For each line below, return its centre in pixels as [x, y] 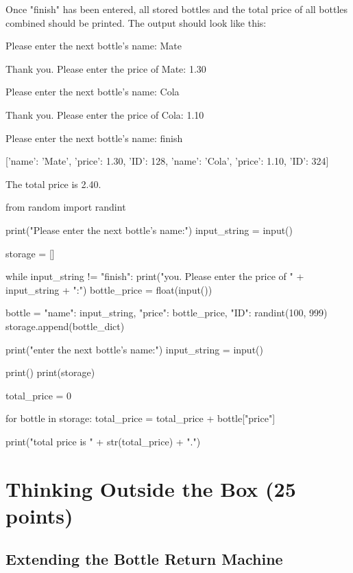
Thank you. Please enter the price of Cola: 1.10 [105, 114]
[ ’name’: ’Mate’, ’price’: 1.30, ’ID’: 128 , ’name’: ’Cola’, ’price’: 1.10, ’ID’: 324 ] [167, 161]
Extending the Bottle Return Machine [144, 559]
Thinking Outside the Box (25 [151, 488]
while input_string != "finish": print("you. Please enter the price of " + [155, 276]
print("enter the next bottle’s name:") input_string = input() [134, 349]
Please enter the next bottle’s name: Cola [93, 92]
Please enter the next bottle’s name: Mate [94, 46]
